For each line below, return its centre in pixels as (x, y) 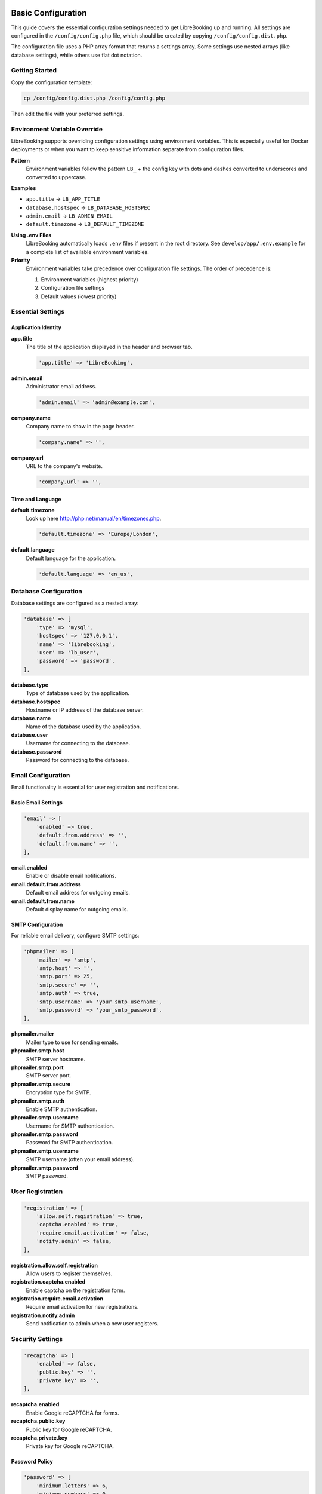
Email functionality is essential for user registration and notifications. (95, 787)
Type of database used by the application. (78, 693)
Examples (24, 188)
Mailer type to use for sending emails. (72, 1042)
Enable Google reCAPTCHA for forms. (72, 1413)
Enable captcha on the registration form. (75, 1290)
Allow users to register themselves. (69, 1273)
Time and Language (36, 499)
